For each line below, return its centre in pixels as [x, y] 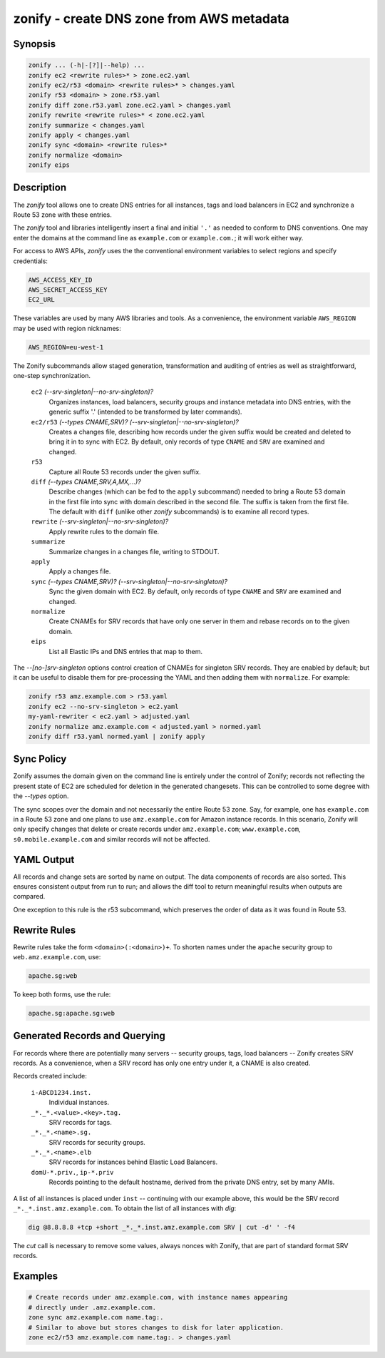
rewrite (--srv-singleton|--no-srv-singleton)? [100, 521]
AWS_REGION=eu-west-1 [66, 347]
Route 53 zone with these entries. [62, 215]
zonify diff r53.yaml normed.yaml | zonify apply [117, 736]
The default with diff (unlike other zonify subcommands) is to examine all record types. [179, 512]
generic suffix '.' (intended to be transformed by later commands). [145, 412]
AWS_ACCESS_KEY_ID [60, 280]
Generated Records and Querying [89, 1036]
